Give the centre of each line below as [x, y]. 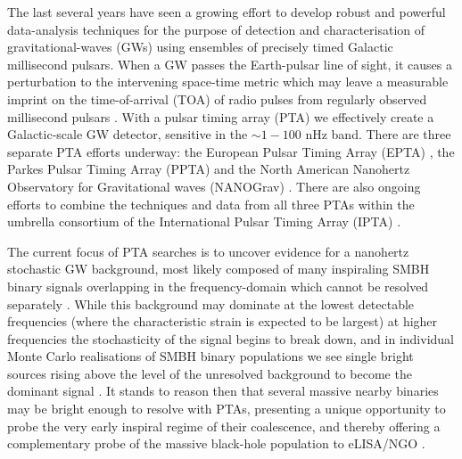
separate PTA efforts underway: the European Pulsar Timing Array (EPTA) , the [231, 151]
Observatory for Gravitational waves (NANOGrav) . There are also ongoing [214, 186]
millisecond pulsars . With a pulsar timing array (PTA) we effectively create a [221, 116]
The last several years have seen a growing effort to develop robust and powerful [227, 12]
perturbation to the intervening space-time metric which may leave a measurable [228, 82]
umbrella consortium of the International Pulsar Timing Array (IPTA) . [204, 221]
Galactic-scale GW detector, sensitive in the [128, 134]
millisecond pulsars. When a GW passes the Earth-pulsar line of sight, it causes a [230, 64]
